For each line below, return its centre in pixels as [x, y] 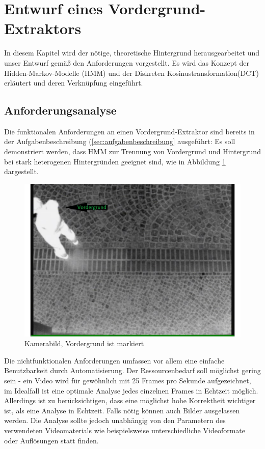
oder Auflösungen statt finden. [51, 440]
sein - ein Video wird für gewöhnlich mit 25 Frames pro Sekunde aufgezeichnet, [128, 381]
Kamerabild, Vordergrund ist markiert [84, 343]
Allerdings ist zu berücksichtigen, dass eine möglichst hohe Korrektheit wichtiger [130, 400]
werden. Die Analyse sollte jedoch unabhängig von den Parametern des [115, 420]
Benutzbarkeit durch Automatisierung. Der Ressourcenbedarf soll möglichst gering [132, 370]
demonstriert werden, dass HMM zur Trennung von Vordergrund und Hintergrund [132, 151]
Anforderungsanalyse [60, 110]
